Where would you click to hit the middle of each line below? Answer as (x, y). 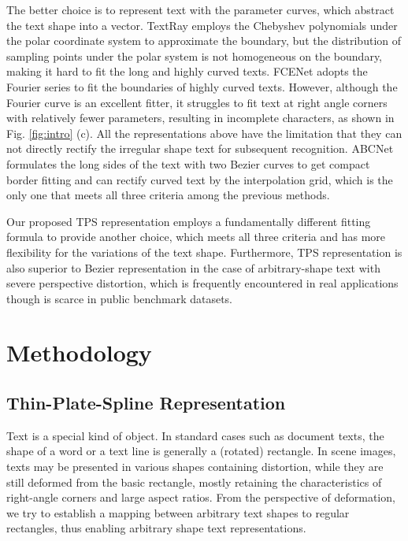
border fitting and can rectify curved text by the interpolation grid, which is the (200, 179)
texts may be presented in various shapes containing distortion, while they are (195, 467)
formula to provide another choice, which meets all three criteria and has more (196, 237)
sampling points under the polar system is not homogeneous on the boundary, (195, 56)
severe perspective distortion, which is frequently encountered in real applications (202, 283)
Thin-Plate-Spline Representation (146, 403)
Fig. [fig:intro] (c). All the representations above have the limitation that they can (204, 133)
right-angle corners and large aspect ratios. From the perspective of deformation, (201, 497)
